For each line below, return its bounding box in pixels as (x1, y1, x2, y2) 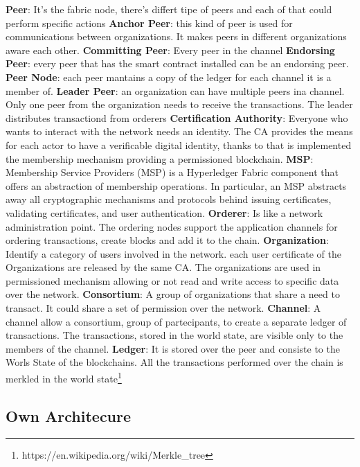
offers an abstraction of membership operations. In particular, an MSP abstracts (6, 178, 347, 193)
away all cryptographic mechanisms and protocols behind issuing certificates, (6, 192, 332, 206)
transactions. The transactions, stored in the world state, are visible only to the (6, 328, 343, 342)
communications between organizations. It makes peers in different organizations (6, 29, 347, 44)
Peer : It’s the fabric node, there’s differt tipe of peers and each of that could (6, 2, 332, 16)
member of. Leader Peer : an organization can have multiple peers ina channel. (6, 83, 345, 98)
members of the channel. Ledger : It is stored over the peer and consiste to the (6, 341, 340, 355)
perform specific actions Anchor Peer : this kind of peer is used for (6, 15, 293, 30)
